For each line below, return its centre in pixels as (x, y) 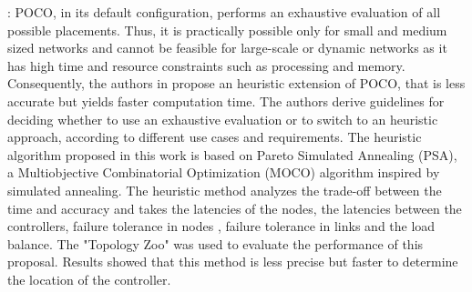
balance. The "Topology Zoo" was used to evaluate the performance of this (215, 243)
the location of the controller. (89, 279)
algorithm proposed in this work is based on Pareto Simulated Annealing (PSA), (232, 154)
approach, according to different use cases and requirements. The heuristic (215, 137)
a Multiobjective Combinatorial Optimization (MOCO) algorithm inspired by (224, 172)
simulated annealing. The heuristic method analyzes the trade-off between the (225, 190)
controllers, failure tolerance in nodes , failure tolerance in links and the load (221, 226)
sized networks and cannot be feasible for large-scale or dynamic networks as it (227, 48)
